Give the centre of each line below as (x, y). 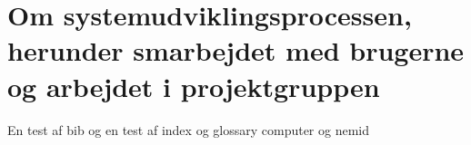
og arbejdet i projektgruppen (194, 86)
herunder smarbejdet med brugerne (236, 50)
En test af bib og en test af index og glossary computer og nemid (189, 129)
